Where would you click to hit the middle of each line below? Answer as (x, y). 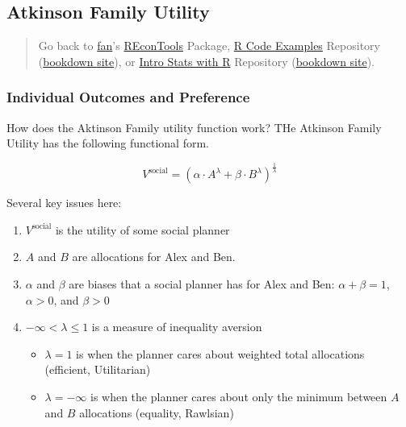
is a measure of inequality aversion (177, 327)
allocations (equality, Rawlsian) (157, 412)
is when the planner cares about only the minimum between (239, 396)
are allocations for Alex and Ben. (154, 257)
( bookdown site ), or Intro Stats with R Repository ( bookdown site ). (207, 61)
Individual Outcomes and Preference (128, 97)
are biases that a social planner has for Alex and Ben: (202, 283)
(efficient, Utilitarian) (98, 369)
